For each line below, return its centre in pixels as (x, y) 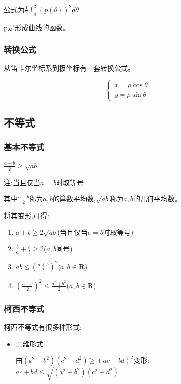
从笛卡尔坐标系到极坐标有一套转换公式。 (69, 68)
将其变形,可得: (27, 215)
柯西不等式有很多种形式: (43, 327)
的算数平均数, (75, 199)
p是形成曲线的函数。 (37, 27)
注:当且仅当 (22, 182)
